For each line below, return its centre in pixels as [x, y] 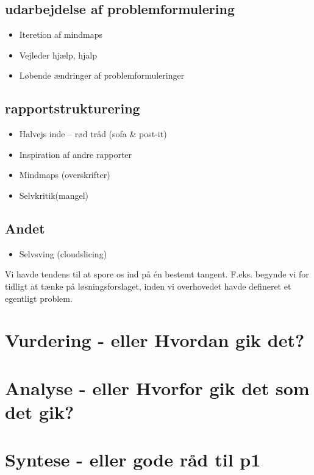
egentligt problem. [39, 298]
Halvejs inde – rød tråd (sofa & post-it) [93, 134]
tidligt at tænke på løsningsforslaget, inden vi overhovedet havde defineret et [148, 286]
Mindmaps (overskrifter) [65, 175]
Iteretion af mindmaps [61, 34]
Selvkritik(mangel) [54, 195]
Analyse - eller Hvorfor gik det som [157, 387]
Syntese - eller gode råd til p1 [133, 459]
